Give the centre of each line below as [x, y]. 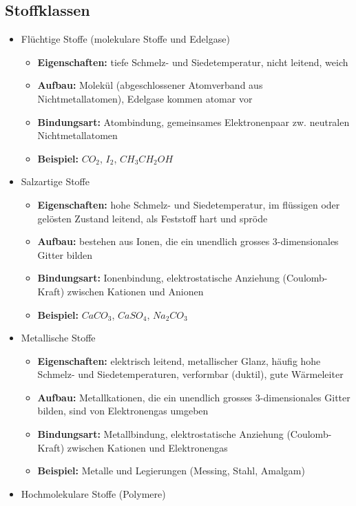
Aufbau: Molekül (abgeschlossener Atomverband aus [150, 85]
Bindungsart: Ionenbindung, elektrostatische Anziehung [158, 278]
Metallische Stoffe [58, 338]
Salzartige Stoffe [55, 181]
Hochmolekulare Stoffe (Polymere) [93, 493]
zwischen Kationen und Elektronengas [147, 447]
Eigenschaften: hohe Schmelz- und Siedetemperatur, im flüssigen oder [189, 204]
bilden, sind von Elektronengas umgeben [123, 411]
